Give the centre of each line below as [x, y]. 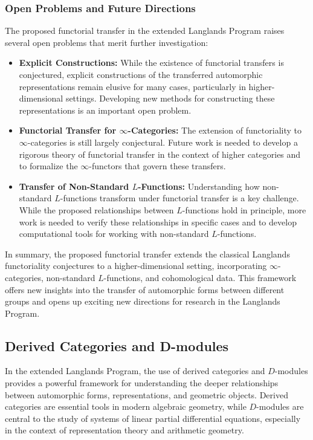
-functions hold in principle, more [244, 209]
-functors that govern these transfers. [157, 166]
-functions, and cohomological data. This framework [200, 277]
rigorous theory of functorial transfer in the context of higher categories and [160, 154]
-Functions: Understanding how [199, 186]
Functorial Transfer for [68, 130]
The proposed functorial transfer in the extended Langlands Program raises [145, 31]
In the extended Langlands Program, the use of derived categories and [135, 371]
